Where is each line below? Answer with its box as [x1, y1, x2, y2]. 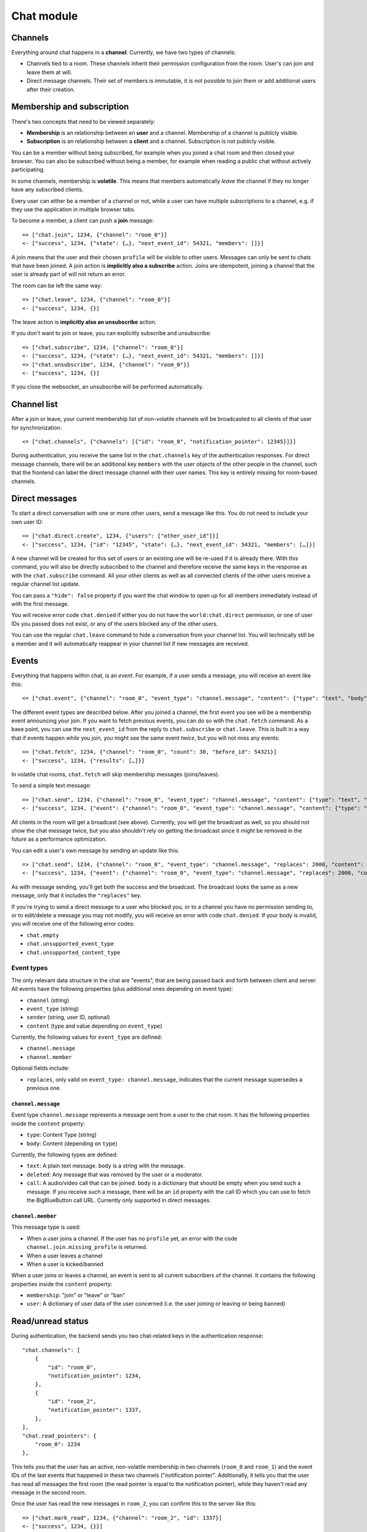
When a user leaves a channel [26, 1252, 103, 1259]
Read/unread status [11, 1316, 89, 1327]
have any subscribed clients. [11, 186, 84, 193]
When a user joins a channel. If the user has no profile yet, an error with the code [26, 1235, 238, 1242]
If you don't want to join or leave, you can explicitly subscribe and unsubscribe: [11, 330, 211, 337]
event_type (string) [26, 1005, 80, 1012]
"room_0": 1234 [34, 1441, 81, 1448]
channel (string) [26, 996, 70, 1004]
